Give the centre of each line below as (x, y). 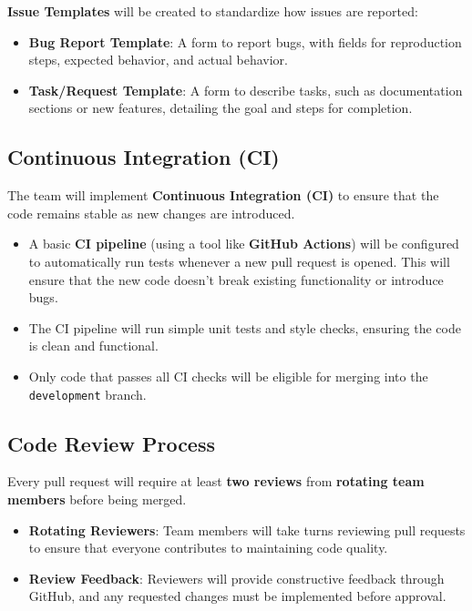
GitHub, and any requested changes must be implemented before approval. (237, 596)
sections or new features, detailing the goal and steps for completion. (221, 108)
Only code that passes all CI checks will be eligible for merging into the (228, 376)
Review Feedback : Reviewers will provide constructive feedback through (236, 578)
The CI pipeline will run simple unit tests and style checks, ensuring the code (245, 327)
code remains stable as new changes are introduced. (151, 213)
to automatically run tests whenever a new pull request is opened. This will (239, 261)
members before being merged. (97, 499)
